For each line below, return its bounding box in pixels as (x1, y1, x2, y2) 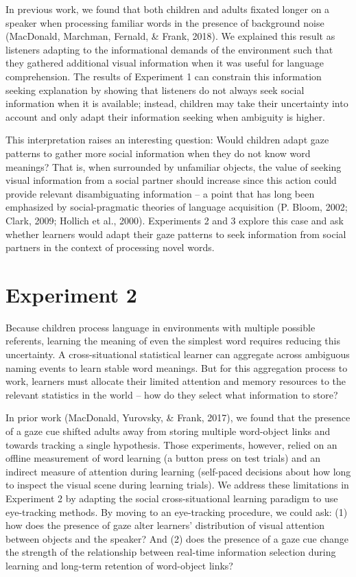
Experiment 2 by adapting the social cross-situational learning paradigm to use (5, 491, 338, 505)
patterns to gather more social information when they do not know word (5, 145, 311, 160)
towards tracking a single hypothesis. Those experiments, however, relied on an (5, 437, 337, 451)
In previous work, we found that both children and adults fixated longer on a (5, 2, 330, 16)
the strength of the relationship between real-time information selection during (5, 545, 336, 559)
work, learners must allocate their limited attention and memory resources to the (5, 374, 346, 388)
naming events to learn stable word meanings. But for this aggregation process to (5, 360, 348, 375)
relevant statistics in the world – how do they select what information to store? (5, 387, 338, 401)
